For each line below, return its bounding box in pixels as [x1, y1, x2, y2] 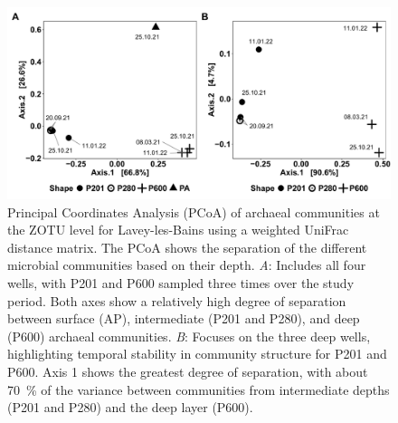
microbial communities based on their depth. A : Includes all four [7, 255, 366, 274]
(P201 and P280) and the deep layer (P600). [7, 398, 253, 417]
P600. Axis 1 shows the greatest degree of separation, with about [7, 361, 368, 380]
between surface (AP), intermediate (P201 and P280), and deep [7, 309, 360, 328]
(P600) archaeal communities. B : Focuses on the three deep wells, [7, 326, 371, 345]
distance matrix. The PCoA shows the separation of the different [7, 237, 367, 256]
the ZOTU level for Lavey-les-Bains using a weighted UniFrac [7, 220, 349, 239]
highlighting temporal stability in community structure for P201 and [7, 344, 387, 363]
